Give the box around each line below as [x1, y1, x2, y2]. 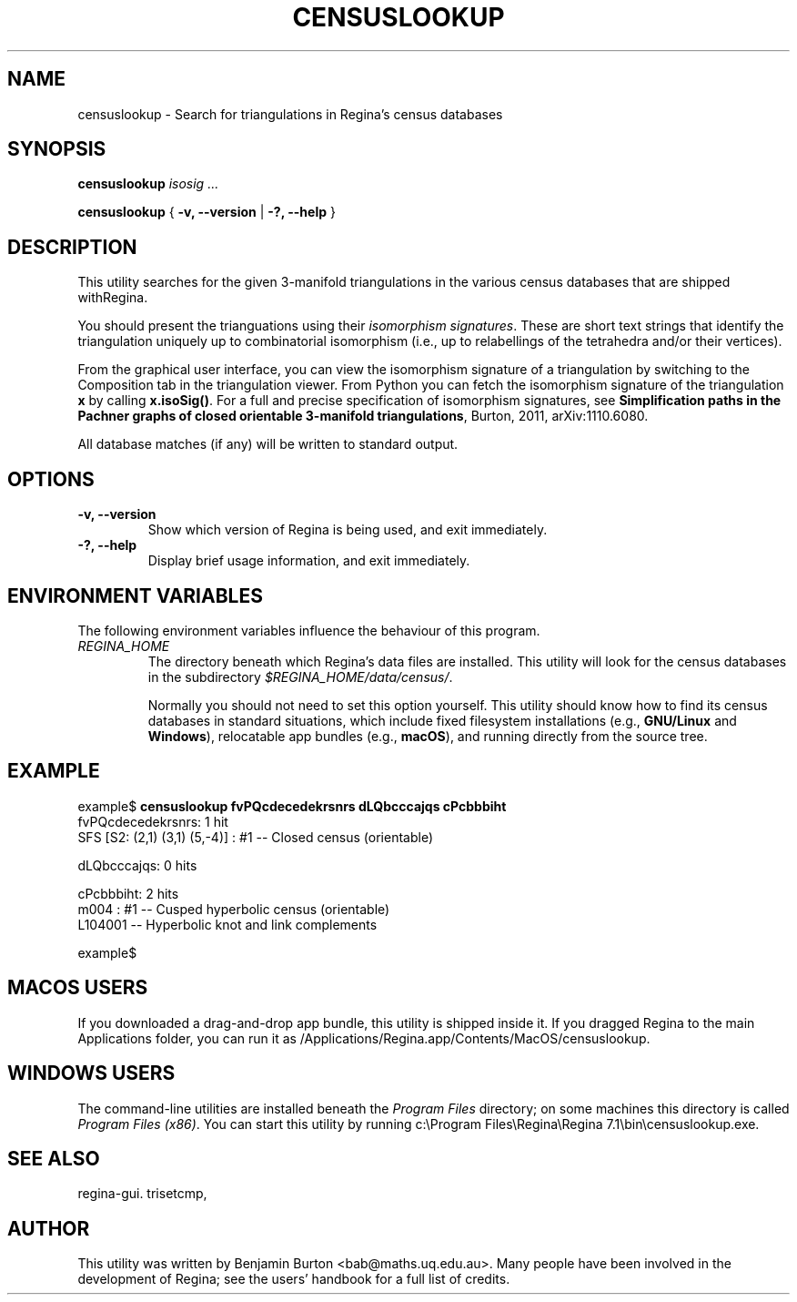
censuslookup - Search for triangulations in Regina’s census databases [77, 106, 503, 122]
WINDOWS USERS [7, 1062, 176, 1085]
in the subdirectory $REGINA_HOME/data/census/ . [147, 668, 453, 685]
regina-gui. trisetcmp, [77, 1185, 207, 1202]
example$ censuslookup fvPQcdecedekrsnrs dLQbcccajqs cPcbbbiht [77, 798, 507, 814]
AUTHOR [7, 1216, 90, 1240]
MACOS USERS [7, 976, 148, 1000]
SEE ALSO [7, 1146, 100, 1170]
